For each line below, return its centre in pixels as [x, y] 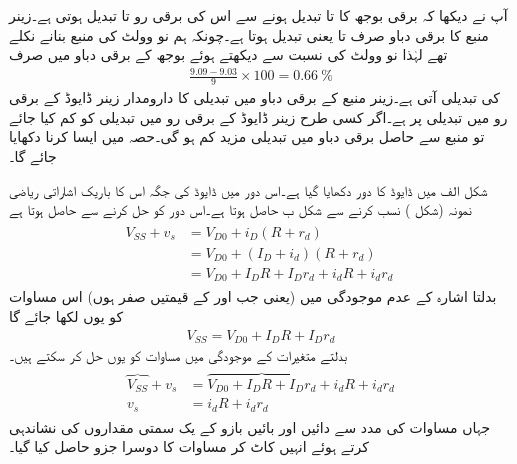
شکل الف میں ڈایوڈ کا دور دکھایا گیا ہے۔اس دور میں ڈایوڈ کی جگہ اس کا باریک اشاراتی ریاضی [248, 189]
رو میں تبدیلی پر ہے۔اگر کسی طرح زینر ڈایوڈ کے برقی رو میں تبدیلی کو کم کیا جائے [258, 116]
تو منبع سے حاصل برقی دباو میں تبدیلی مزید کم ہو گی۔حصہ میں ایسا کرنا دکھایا [247, 136]
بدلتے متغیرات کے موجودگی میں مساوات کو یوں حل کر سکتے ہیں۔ [178, 354]
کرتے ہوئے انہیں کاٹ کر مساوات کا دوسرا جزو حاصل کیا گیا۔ [189, 446]
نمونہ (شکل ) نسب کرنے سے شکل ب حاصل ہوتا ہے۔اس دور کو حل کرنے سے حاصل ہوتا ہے [240, 209]
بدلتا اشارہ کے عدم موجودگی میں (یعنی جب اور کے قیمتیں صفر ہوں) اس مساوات [253, 296]
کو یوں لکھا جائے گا [66, 315]
